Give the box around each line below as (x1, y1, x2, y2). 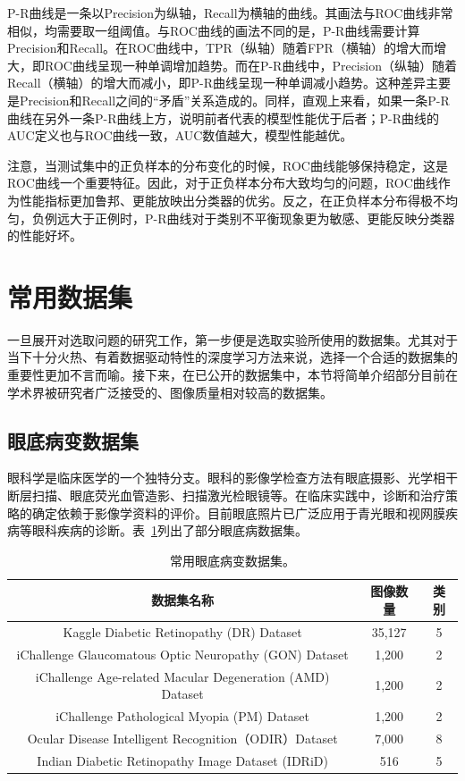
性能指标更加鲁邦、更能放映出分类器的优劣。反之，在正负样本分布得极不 (19, 190, 445, 209)
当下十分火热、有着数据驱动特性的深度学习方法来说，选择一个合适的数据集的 (7, 348, 458, 366)
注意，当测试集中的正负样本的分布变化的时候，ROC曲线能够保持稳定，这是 (7, 155, 448, 174)
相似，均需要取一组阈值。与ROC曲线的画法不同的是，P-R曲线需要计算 (7, 21, 420, 39)
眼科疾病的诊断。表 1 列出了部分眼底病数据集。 (31, 521, 308, 540)
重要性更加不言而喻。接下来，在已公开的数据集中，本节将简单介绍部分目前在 (7, 365, 458, 384)
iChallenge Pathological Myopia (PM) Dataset (55, 706, 310, 725)
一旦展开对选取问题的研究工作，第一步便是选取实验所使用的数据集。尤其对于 (7, 330, 458, 349)
